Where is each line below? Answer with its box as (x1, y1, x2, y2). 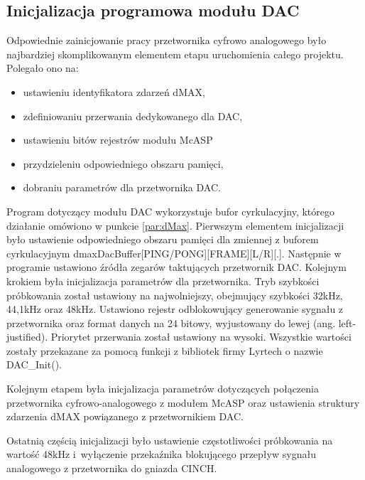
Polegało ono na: (6, 60, 79, 75)
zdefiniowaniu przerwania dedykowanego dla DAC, (23, 108, 243, 123)
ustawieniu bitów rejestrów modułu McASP (23, 132, 213, 147)
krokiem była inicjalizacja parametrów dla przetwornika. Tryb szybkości (6, 273, 320, 288)
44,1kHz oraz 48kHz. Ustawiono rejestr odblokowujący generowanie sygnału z (6, 302, 344, 316)
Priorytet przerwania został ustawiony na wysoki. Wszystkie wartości (50, 329, 352, 344)
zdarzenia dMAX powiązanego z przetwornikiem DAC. (6, 409, 244, 424)
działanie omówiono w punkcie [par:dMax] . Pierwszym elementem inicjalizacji (6, 218, 344, 233)
